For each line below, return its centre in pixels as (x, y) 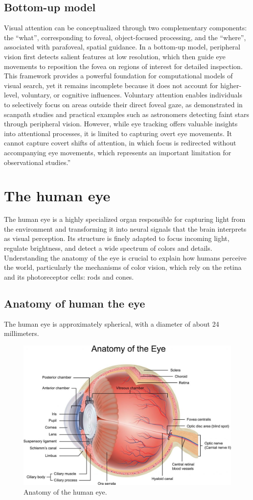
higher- (231, 85)
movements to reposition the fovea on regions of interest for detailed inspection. (123, 66)
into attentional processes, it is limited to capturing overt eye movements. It (118, 133)
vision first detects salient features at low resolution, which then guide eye (115, 56)
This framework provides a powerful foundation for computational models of (118, 76)
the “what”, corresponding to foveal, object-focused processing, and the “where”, (125, 37)
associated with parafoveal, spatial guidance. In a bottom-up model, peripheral (122, 47)
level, (12, 95)
